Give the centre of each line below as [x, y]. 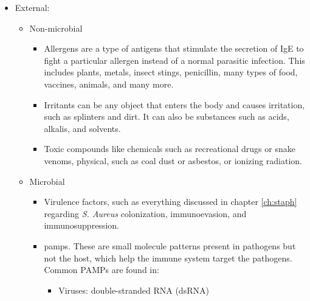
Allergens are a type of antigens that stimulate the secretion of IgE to [174, 48]
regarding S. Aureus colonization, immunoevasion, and [145, 213]
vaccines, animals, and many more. [109, 84]
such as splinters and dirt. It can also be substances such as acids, [167, 116]
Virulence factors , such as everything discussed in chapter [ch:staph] [170, 202]
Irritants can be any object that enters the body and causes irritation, [174, 104]
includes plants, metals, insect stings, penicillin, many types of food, [171, 72]
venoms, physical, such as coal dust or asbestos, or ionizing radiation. [173, 160]
